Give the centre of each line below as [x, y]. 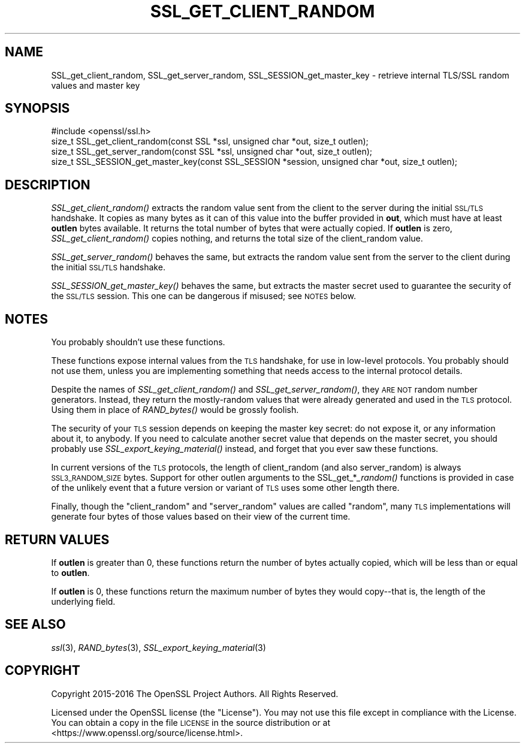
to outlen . [70, 572]
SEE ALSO [35, 625]
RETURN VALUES [57, 539]
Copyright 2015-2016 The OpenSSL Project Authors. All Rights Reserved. [195, 693]
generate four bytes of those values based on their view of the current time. [201, 517]
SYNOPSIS [37, 108]
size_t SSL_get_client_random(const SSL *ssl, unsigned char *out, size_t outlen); [210, 141]
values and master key [96, 85]
